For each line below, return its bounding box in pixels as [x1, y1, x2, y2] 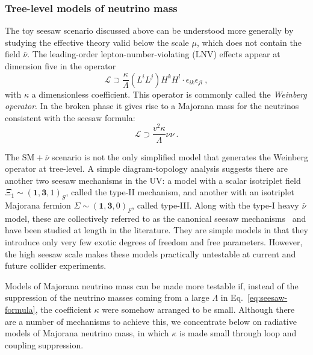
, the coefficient [35, 303, 91, 316]
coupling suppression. [5, 338, 84, 351]
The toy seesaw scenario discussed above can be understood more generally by [5, 24, 294, 37]
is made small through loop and [179, 327, 297, 339]
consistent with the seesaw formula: [5, 111, 135, 124]
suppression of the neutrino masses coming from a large [5, 291, 209, 304]
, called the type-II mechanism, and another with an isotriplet [66, 186, 294, 198]
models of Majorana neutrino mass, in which [5, 327, 169, 339]
